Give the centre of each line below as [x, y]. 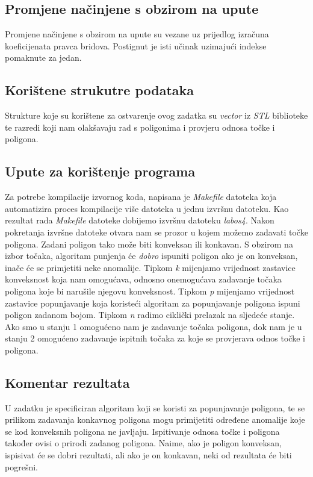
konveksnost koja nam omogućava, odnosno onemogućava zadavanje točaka [143, 279]
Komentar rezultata [67, 382]
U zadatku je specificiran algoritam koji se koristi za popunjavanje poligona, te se [155, 407]
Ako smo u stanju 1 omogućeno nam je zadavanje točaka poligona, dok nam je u [153, 326]
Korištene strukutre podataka [100, 90]
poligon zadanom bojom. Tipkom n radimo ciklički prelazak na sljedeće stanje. [150, 315]
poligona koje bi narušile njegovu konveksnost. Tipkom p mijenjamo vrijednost [150, 291]
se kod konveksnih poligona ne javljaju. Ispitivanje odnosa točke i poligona [142, 431]
